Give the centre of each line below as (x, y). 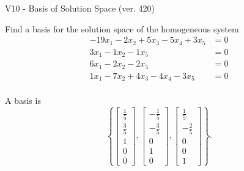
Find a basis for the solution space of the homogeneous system (122, 28)
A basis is (23, 100)
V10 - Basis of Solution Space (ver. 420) (80, 8)
